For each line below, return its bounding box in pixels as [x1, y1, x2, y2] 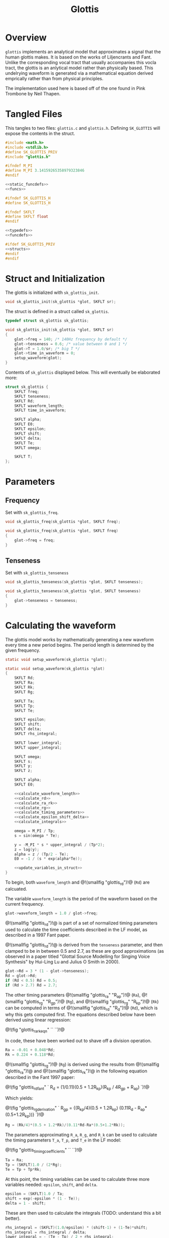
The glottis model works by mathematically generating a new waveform [5, 636, 154, 642]
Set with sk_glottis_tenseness [5, 570, 69, 576]
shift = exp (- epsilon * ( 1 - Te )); [5, 1196, 80, 1201]
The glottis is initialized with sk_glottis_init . [5, 289, 99, 296]
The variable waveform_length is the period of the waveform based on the [5, 895, 157, 902]
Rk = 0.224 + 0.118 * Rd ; [5, 1052, 55, 1057]
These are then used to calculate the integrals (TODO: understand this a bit [5, 1210, 161, 1216]
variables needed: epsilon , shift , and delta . [5, 1181, 98, 1188]
